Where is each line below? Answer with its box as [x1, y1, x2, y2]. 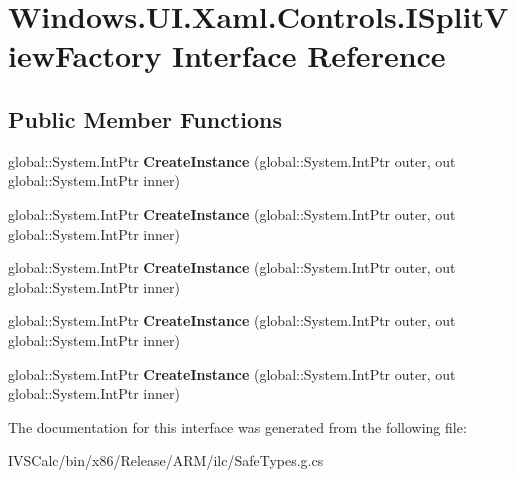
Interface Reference [172, 35, 446, 76]
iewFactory [8, 35, 162, 76]
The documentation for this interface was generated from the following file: [8, 416, 467, 437]
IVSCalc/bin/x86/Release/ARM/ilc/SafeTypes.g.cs [8, 450, 324, 471]
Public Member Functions [8, 103, 282, 134]
